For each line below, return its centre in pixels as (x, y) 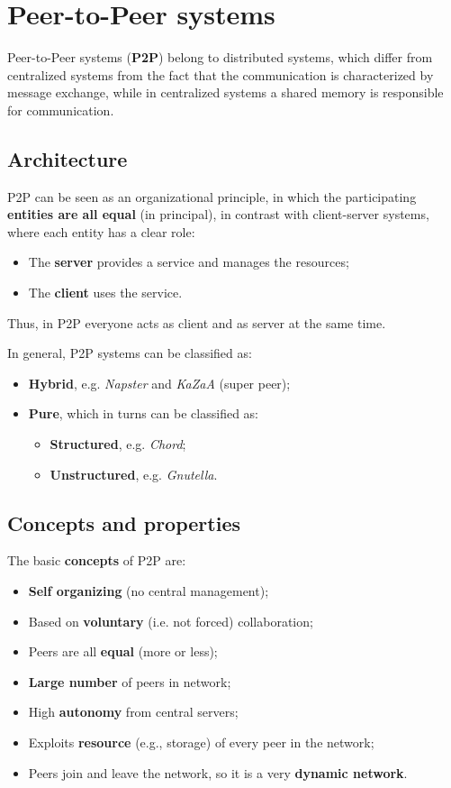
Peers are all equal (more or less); (123, 651)
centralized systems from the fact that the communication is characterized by (221, 74)
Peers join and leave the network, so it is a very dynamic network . (218, 772)
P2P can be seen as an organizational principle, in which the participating (212, 196)
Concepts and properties (124, 522)
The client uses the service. (105, 293)
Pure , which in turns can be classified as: (143, 413)
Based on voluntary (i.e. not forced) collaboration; (171, 621)
